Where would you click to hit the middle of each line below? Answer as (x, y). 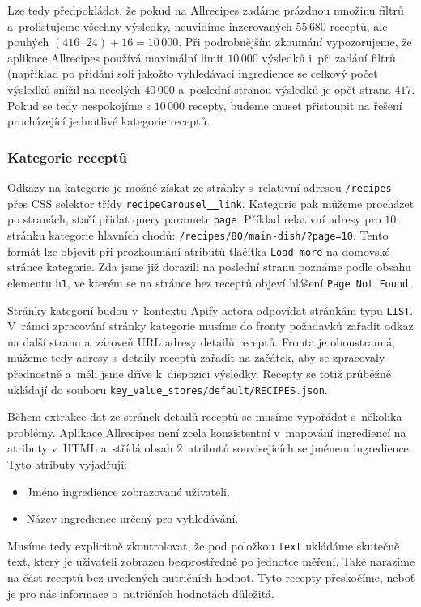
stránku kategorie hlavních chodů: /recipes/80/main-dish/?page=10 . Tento (198, 234)
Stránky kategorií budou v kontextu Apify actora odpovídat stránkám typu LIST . (210, 310)
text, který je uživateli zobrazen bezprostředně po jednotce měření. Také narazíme (211, 561)
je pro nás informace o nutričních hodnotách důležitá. (141, 593)
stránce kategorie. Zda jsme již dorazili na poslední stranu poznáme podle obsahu (209, 267)
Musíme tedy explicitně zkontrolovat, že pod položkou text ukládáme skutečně (204, 545)
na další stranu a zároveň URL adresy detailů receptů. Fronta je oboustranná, (202, 341)
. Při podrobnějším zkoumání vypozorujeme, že (295, 42)
